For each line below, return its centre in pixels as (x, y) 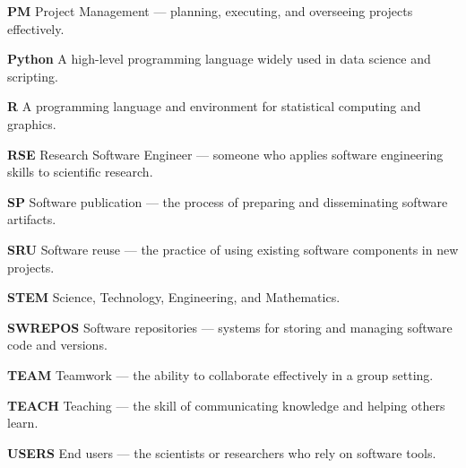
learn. (23, 423)
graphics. (32, 123)
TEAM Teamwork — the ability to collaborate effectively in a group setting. (220, 374)
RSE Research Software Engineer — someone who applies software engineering (225, 154)
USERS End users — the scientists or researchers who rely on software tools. (222, 452)
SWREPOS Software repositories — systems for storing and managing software (230, 327)
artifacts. (32, 219)
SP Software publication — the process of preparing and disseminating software (228, 201)
